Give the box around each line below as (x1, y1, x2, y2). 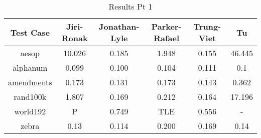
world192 (14, 105, 46, 117)
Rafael (154, 32, 180, 44)
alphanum (13, 62, 48, 73)
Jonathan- (99, 21, 140, 32)
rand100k (14, 91, 47, 102)
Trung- (193, 21, 221, 32)
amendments (8, 76, 52, 88)
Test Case (10, 26, 50, 38)
